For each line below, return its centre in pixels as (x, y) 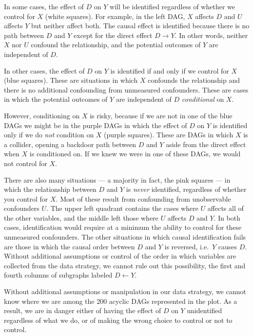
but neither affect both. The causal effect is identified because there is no (140, 26)
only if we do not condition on (49, 135)
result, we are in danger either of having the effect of (83, 310)
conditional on (203, 99)
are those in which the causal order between (69, 246)
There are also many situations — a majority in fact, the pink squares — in (117, 179)
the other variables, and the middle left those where (81, 217)
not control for (26, 163)
